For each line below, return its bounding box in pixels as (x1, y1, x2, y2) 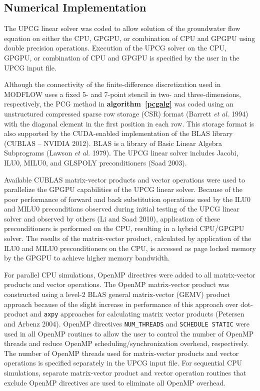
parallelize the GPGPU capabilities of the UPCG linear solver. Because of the (4, 184, 243, 194)
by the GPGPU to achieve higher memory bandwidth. (4, 252, 170, 263)
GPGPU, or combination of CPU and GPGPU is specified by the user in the (4, 52, 239, 62)
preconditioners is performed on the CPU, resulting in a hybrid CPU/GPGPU (4, 223, 244, 233)
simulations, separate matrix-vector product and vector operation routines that (4, 367, 246, 377)
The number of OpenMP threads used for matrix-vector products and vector (4, 347, 239, 358)
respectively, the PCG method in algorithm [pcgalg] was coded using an (4, 98, 233, 109)
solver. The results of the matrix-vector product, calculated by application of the (4, 233, 251, 243)
